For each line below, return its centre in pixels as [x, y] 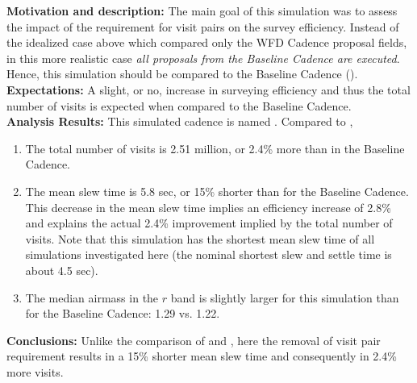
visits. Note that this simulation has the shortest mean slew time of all [200, 238]
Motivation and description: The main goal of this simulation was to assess [202, 10]
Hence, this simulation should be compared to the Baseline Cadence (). [182, 74]
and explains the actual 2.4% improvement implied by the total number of [209, 223]
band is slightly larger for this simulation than [285, 297]
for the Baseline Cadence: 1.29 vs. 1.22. [123, 313]
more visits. [35, 371]
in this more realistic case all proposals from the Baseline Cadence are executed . [203, 58]
